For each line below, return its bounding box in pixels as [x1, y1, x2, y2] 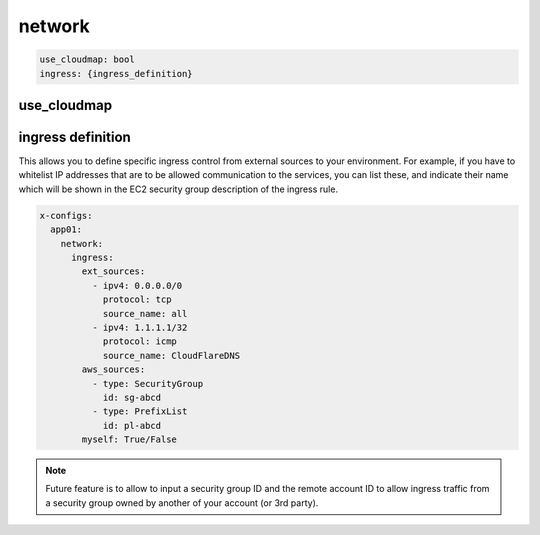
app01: [50, 224, 83, 235]
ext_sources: [81, 266, 146, 277]
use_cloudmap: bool [39, 54, 135, 65]
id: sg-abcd [102, 391, 162, 403]
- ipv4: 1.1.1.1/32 [91, 321, 188, 333]
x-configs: [39, 210, 93, 221]
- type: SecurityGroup [91, 378, 204, 389]
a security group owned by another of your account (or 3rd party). [45, 496, 319, 509]
